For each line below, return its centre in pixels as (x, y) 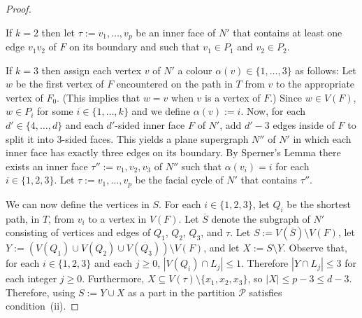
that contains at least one (288, 32)
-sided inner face (150, 125)
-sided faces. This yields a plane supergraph (155, 138)
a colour (195, 70)
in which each (322, 138)
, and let (222, 248)
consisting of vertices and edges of (78, 232)
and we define (161, 111)
